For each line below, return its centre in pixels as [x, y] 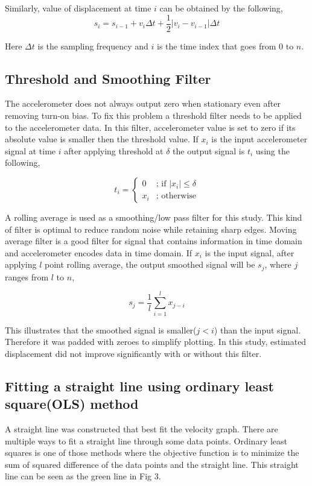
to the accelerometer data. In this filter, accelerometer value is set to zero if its [150, 127]
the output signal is [209, 150]
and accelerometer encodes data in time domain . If [99, 252]
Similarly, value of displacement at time [78, 8]
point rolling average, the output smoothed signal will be [150, 264]
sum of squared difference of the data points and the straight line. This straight [152, 464]
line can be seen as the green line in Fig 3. [83, 476]
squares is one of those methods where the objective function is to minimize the [152, 453]
